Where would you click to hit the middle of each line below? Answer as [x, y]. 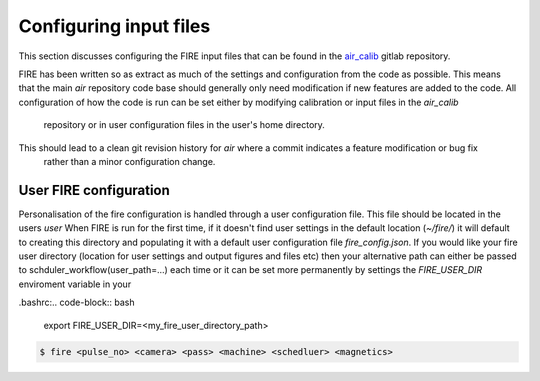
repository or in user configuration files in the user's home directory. [184, 125]
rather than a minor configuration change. [129, 161]
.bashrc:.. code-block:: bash [76, 302]
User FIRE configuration [94, 190]
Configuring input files [114, 26]
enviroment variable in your [75, 284]
